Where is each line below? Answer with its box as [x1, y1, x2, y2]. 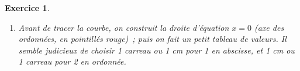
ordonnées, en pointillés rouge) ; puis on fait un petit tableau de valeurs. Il [18, 33, 287, 45]
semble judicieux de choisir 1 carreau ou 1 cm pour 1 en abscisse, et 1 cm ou [18, 44, 295, 56]
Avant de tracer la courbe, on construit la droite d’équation [18, 21, 229, 33]
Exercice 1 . [5, 2, 50, 13]
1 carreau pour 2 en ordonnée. [18, 55, 126, 68]
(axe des [254, 21, 284, 33]
